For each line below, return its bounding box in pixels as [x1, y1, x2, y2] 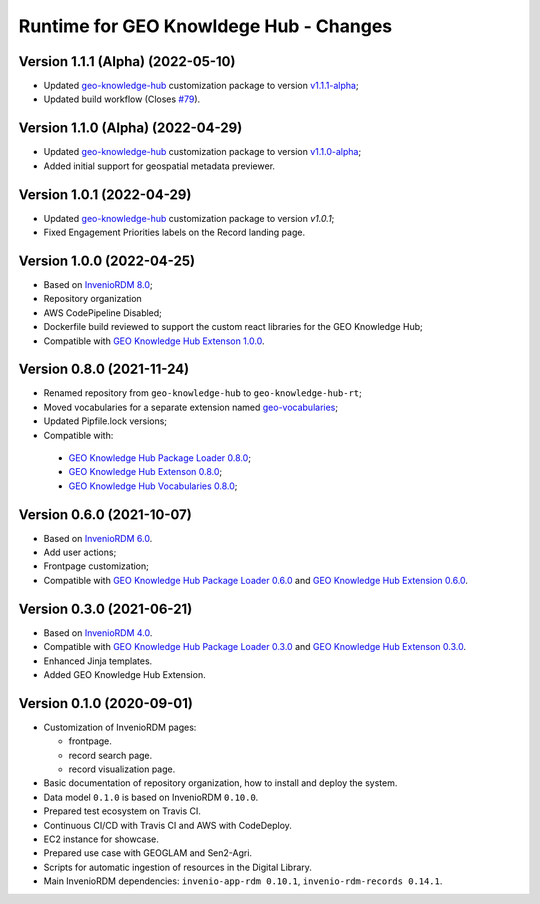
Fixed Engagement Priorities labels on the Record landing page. [43, 226, 305, 239]
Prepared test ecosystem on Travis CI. [43, 805, 202, 817]
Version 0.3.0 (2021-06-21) [18, 600, 193, 617]
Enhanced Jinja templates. [43, 655, 153, 667]
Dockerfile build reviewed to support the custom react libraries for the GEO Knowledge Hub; [43, 321, 424, 333]
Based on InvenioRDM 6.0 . [43, 532, 153, 544]
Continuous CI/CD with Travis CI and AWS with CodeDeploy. [43, 819, 292, 831]
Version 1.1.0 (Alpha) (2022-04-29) [18, 120, 243, 137]
